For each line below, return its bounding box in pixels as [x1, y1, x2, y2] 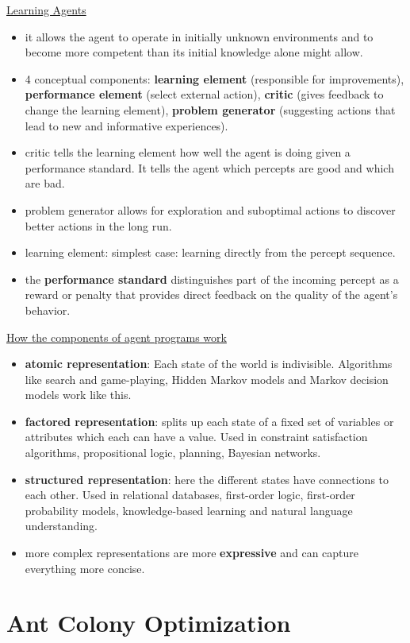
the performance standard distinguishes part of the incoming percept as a [25, 270, 399, 287]
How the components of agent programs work [6, 328, 227, 345]
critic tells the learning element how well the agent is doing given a [25, 144, 351, 161]
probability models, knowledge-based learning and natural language [25, 502, 353, 518]
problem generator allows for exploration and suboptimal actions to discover [25, 201, 396, 218]
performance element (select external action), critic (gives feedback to [25, 86, 384, 103]
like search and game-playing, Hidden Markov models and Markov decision [25, 370, 389, 387]
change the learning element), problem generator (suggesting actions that [25, 101, 396, 118]
